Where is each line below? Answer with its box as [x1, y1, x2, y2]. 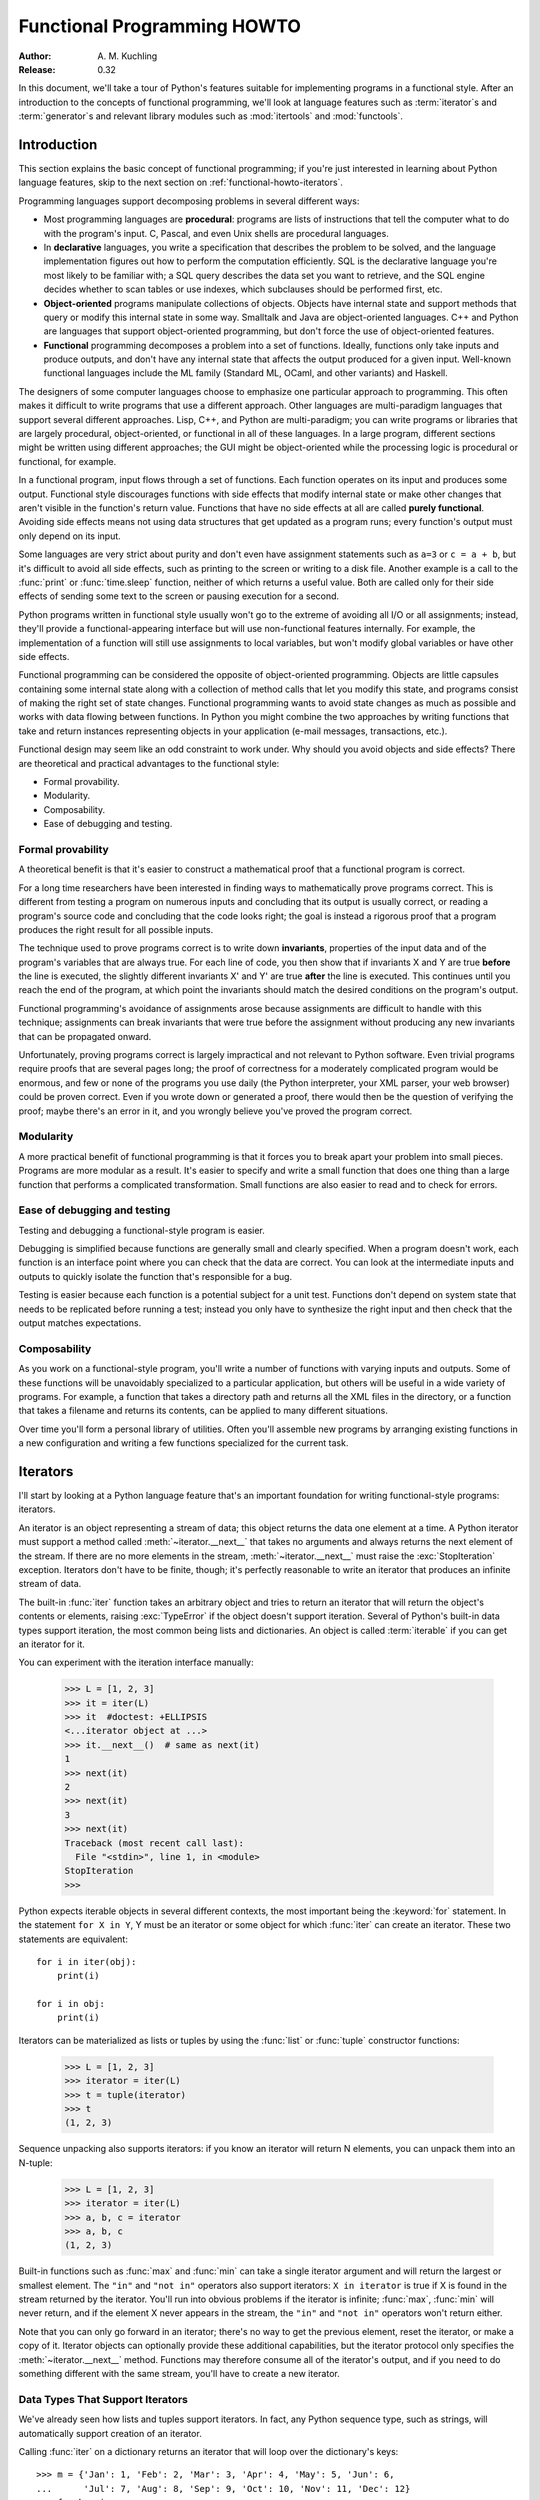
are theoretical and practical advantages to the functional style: [18, 757, 280, 769]
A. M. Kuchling [97, 50, 158, 62]
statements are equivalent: [18, 1933, 129, 1945]
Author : [18, 50, 52, 62]
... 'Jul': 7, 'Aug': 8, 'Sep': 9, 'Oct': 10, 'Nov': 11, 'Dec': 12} [36, 2483, 411, 2494]
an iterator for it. [18, 1638, 85, 1650]
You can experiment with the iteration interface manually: [18, 1656, 254, 1669]
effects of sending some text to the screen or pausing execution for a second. [18, 590, 340, 602]
